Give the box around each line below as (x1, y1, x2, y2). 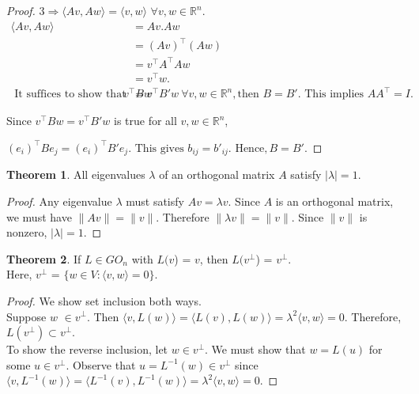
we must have (6, 208, 72, 225)
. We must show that (205, 341, 306, 358)
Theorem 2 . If (6, 250, 81, 267)
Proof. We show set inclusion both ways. (6, 292, 202, 309)
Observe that (72, 356, 136, 373)
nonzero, (6, 224, 47, 241)
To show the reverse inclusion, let (6, 341, 168, 358)
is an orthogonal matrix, (275, 192, 394, 209)
